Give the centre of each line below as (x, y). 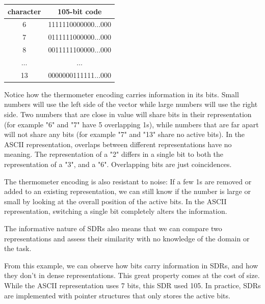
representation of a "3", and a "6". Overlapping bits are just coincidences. (118, 164)
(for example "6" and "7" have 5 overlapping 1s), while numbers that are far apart (131, 124)
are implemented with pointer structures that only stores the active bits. (117, 295)
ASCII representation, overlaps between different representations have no (118, 144)
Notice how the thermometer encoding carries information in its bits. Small (122, 94)
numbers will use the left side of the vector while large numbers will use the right (131, 104)
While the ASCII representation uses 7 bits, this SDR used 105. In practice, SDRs (132, 285)
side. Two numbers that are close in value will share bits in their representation (128, 114)
